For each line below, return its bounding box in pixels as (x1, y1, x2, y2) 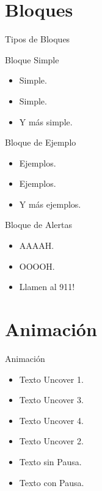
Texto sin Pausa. (19, 455, 82, 468)
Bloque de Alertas (5, 218, 72, 231)
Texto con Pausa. (19, 476, 84, 489)
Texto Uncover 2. (19, 434, 84, 447)
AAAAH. (19, 239, 54, 252)
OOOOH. (19, 259, 55, 272)
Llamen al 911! (19, 280, 75, 293)
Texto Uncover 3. (19, 393, 84, 406)
